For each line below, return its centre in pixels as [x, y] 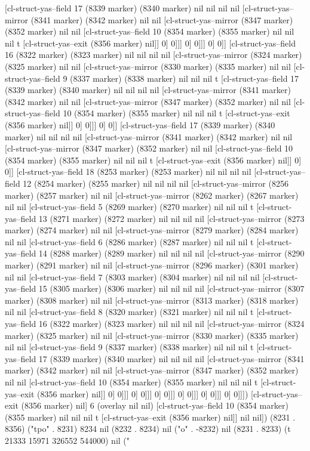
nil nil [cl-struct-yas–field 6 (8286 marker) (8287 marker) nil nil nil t [129, 241]
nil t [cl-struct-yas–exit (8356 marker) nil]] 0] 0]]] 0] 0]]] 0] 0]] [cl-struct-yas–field [150, 43]
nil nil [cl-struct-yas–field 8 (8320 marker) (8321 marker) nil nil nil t [129, 312]
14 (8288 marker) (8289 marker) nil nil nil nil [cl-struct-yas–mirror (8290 [171, 253]
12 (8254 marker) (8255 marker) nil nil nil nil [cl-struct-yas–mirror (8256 [156, 183]
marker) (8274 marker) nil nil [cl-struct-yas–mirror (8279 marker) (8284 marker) [152, 230]
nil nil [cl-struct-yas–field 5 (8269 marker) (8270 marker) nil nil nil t [129, 207]
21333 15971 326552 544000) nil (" [67, 440]
